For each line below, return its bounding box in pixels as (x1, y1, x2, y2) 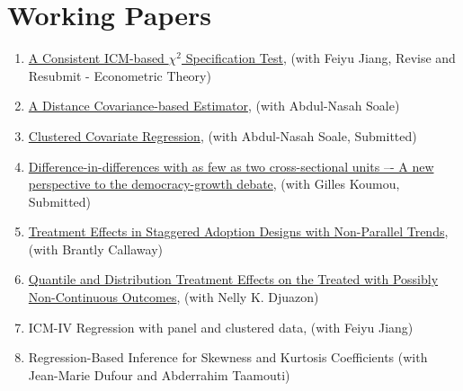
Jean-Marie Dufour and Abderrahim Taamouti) (28, 365, 290, 384)
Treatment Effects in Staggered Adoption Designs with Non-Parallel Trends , (28, 222, 449, 241)
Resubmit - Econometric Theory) (28, 66, 211, 84)
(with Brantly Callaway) (28, 239, 163, 258)
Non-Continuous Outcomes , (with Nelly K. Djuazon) (28, 288, 319, 307)
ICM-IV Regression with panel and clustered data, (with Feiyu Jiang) (28, 317, 414, 336)
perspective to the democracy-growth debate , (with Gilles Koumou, (28, 174, 400, 193)
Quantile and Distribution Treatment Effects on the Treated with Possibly (28, 270, 439, 289)
